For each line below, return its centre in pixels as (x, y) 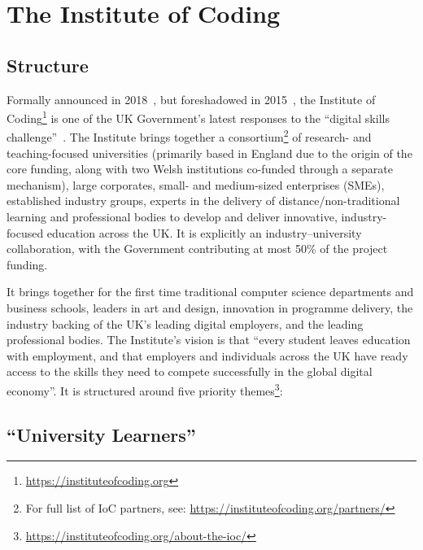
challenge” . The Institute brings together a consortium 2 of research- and (189, 136)
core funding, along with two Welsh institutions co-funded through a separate (200, 169)
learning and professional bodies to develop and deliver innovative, (172, 217)
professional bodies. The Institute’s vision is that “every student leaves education (209, 340)
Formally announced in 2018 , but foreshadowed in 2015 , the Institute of (191, 99)
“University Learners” (101, 434)
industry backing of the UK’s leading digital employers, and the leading (185, 323)
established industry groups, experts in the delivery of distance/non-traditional (203, 201)
